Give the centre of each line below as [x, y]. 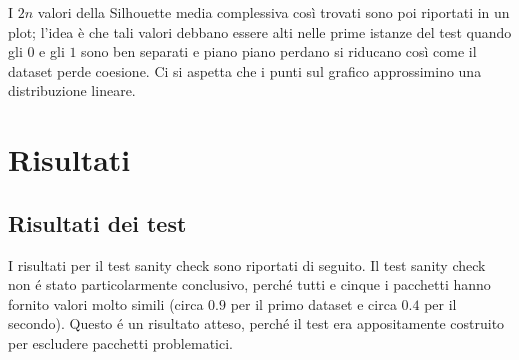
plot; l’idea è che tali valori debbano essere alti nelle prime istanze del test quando [260, 31]
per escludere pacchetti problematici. [120, 342]
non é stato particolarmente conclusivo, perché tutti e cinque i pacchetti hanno [249, 284]
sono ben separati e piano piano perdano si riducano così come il [279, 51]
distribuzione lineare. [72, 90]
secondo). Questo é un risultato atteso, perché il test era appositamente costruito [256, 323]
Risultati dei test [97, 222]
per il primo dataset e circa [313, 303]
